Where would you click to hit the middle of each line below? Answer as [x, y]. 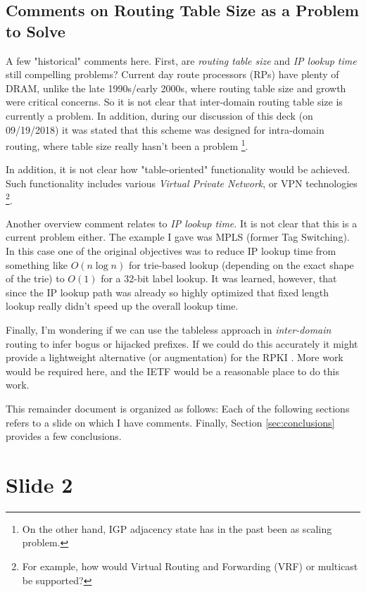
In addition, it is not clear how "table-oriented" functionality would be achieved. [178, 169]
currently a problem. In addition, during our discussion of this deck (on [159, 115]
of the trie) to [35, 278]
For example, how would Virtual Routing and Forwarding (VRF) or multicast [190, 566]
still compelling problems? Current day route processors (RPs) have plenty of [172, 74]
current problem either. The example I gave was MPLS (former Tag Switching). [178, 237]
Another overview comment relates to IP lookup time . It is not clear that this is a [182, 223]
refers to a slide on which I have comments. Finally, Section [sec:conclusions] [170, 422]
